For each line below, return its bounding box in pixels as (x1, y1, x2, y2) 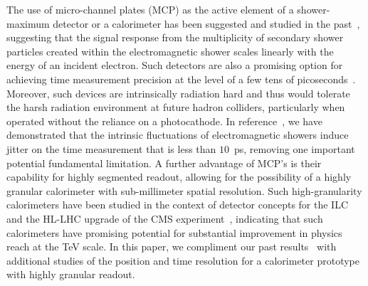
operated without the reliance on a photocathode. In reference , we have (6, 113, 322, 128)
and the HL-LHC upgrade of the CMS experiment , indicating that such (6, 211, 323, 226)
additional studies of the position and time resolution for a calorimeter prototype (6, 253, 359, 268)
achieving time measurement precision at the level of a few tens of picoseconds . (6, 71, 356, 86)
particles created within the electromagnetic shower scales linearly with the (6, 43, 334, 58)
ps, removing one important (234, 141, 355, 156)
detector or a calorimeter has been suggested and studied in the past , (53, 16, 360, 31)
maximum (6, 16, 50, 31)
